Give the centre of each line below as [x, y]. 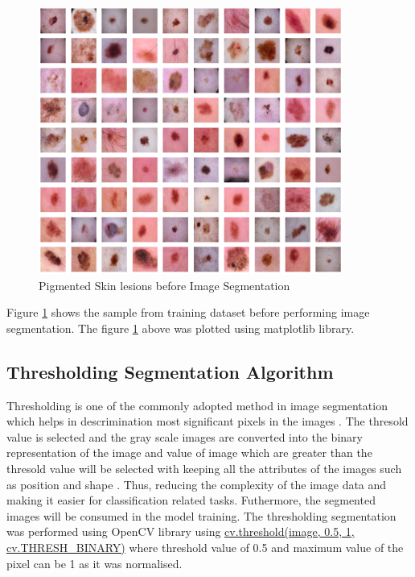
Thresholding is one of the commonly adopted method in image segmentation [197, 405]
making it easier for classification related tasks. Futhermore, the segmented [191, 500]
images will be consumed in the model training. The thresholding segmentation [201, 515]
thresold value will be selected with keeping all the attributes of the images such [204, 468]
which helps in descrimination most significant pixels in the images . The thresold [207, 421]
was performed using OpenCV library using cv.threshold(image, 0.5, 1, [181, 531]
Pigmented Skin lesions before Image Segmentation [164, 285]
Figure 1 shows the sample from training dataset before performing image [188, 312]
